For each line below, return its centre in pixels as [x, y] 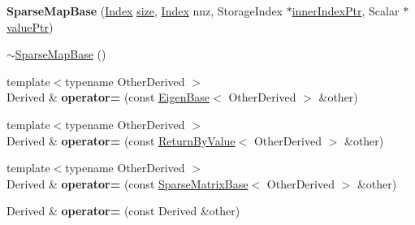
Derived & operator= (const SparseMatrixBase [128, 183]
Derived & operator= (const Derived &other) [123, 211]
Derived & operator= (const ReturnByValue [121, 140]
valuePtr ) [30, 26]
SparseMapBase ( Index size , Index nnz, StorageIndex [145, 11]
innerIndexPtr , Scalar [346, 11]
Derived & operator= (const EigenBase [108, 97]
